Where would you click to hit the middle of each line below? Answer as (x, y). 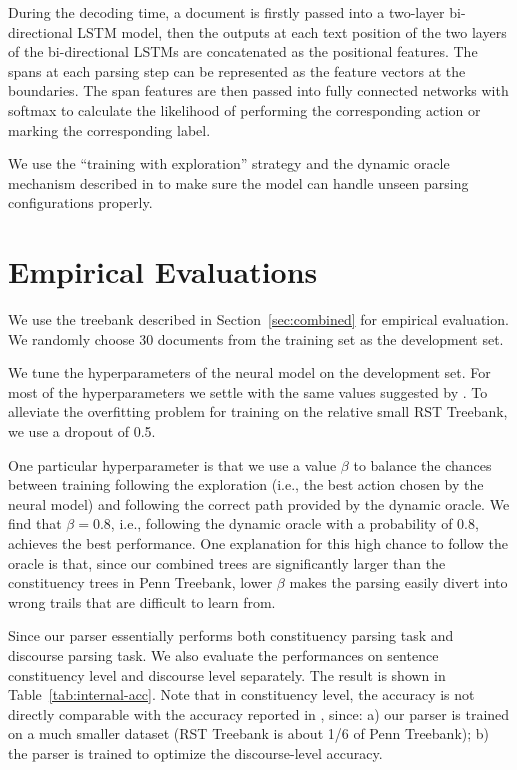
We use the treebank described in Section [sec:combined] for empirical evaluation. (258, 319)
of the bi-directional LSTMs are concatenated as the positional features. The (243, 51)
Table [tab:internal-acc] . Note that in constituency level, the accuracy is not (241, 694)
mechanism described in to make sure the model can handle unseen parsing (238, 182)
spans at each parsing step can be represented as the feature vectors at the (237, 70)
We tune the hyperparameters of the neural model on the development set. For (249, 372)
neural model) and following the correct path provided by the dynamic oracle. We (259, 503)
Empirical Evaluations (163, 271)
